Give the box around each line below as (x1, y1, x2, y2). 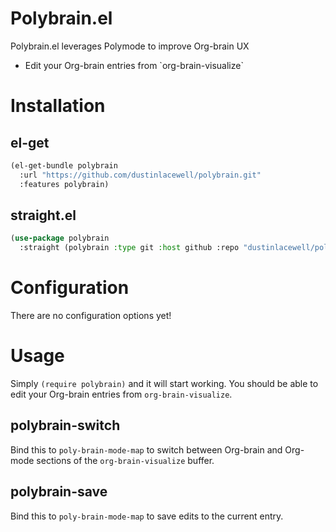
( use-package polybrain (10, 233, 110, 244)
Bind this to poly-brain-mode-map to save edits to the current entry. (10, 510, 284, 522)
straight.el (10, 207, 77, 224)
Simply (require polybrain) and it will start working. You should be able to (10, 378, 319, 389)
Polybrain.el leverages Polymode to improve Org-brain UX (10, 40, 250, 52)
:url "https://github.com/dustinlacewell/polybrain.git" (19, 170, 262, 180)
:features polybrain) (19, 179, 110, 189)
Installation (10, 95, 106, 117)
